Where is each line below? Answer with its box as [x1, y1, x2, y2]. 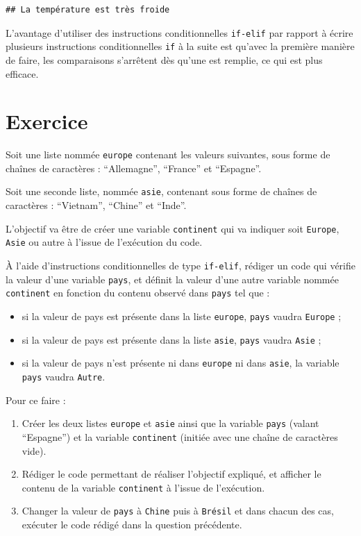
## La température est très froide [6, 5, 170, 15]
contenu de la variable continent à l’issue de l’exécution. [22, 480, 265, 494]
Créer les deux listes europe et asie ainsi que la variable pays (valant [22, 416, 319, 430]
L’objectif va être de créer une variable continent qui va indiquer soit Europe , [6, 221, 339, 235]
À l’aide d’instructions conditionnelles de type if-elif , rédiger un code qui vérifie [6, 258, 356, 273]
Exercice [6, 107, 88, 135]
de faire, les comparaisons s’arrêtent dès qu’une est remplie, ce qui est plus [6, 52, 323, 67]
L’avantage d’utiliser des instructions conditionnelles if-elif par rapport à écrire [6, 25, 353, 40]
